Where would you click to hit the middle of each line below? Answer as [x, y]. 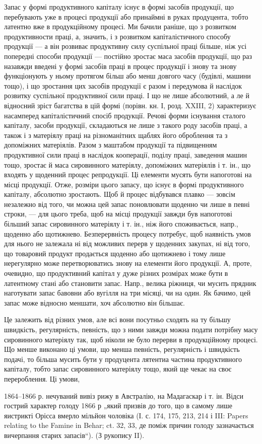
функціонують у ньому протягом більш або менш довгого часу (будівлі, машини [127, 76]
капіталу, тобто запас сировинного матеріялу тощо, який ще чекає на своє [118, 369]
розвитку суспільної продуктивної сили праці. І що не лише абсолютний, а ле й [127, 95]
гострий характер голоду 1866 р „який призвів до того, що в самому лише [118, 405]
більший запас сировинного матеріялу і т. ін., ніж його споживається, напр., [121, 224]
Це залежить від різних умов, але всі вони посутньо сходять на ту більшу [117, 319]
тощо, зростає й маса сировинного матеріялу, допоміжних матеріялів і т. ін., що [127, 164]
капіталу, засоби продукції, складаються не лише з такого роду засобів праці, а [126, 125]
